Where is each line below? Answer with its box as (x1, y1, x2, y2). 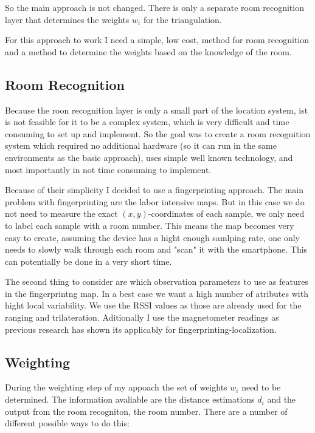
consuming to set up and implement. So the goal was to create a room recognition (5, 127, 311, 140)
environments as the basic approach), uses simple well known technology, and (5, 151, 293, 163)
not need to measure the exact (5, 207, 118, 220)
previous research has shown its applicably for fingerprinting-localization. (5, 322, 277, 335)
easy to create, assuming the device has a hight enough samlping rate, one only (5, 231, 300, 244)
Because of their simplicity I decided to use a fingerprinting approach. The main (5, 183, 303, 196)
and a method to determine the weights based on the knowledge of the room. (5, 45, 292, 58)
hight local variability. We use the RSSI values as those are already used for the (5, 299, 302, 312)
